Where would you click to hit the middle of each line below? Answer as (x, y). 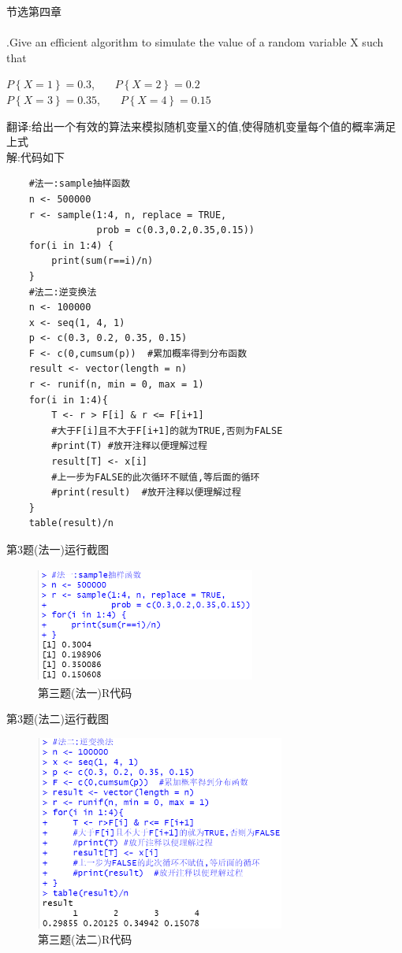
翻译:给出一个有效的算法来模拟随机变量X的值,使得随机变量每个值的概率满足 (201, 126)
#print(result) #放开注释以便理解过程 (146, 493)
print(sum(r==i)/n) (102, 261)
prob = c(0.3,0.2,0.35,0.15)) (175, 230)
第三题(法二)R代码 (85, 939)
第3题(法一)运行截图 (58, 549)
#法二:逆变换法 (63, 292)
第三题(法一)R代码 (85, 692)
